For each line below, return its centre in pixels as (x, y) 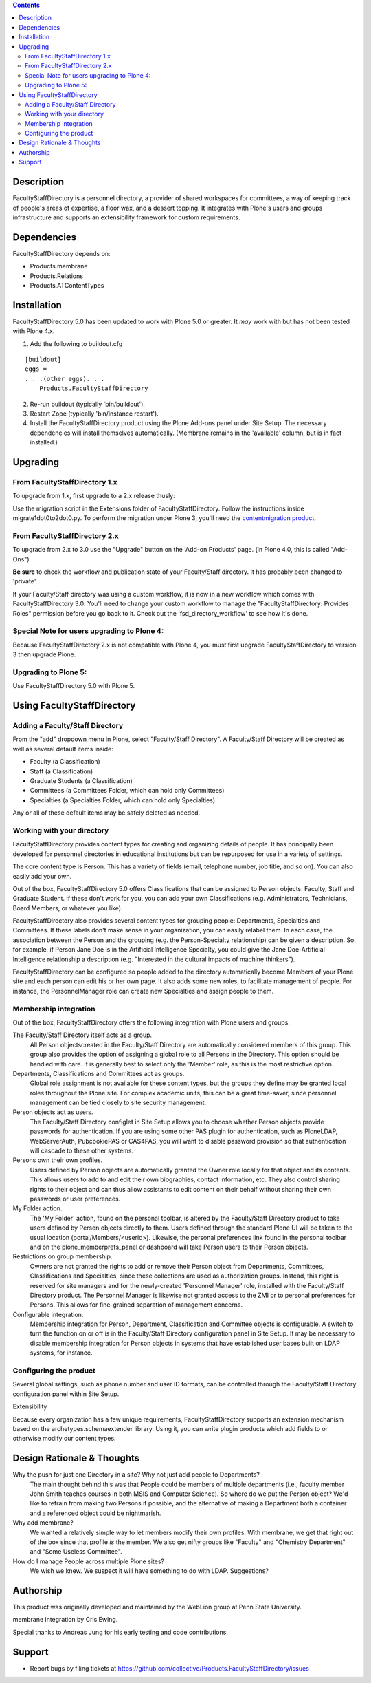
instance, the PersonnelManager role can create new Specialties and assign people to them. (143, 991)
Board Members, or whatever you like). (68, 908)
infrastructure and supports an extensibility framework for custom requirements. (126, 217)
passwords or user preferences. (75, 1199)
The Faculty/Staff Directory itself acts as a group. (82, 1035)
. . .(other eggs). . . (65, 379)
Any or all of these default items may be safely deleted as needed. (106, 813)
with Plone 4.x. (34, 331)
